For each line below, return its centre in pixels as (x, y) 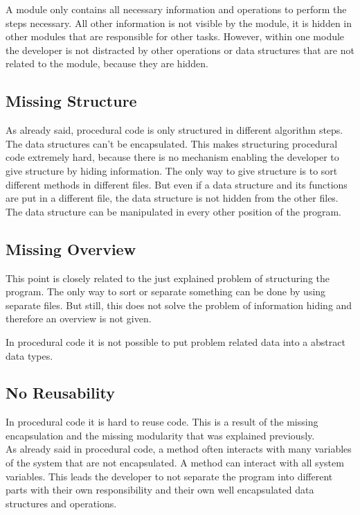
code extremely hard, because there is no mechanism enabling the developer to (172, 157)
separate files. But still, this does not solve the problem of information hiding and (179, 305)
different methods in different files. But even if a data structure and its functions (177, 184)
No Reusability (60, 393)
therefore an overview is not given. (79, 318)
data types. (29, 355)
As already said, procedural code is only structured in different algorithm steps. (174, 130)
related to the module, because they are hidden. (107, 63)
